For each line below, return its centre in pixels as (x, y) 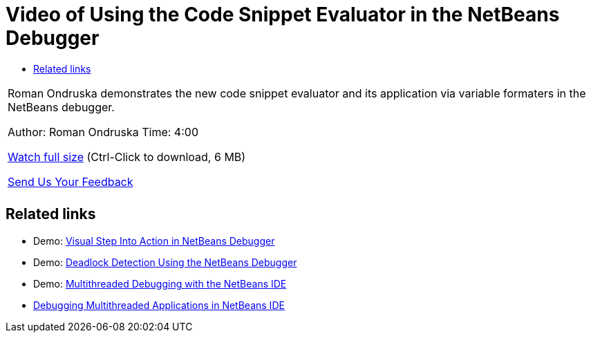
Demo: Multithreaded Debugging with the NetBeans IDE (160, 283)
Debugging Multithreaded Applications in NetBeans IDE (159, 305)
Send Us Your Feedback (71, 181)
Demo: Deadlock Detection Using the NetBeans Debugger (165, 262)
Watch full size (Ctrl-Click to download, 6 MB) (127, 157)
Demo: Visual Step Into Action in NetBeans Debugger (154, 241)
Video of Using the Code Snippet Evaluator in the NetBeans (283, 15)
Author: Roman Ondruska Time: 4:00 (103, 132)
